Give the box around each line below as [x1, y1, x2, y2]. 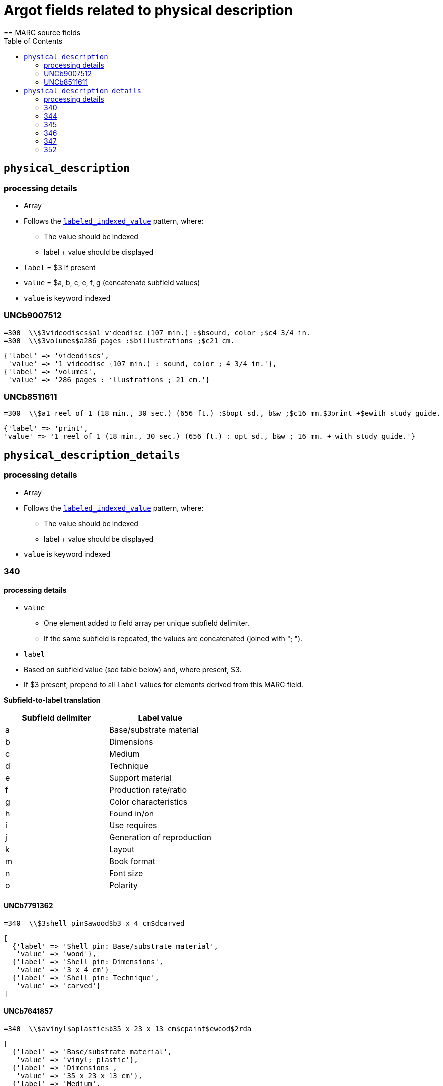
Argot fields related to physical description [4, 2, 293, 19]
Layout [109, 844, 135, 855]
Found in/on [109, 809, 154, 819]
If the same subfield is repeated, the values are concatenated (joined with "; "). [44, 634, 303, 643]
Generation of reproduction [109, 832, 212, 843]
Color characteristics [109, 797, 188, 807]
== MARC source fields [4, 28, 81, 37]
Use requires [109, 820, 157, 831]
